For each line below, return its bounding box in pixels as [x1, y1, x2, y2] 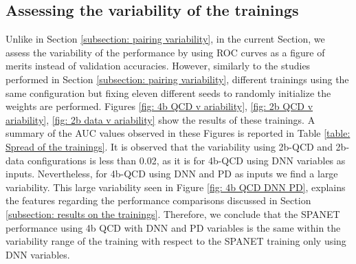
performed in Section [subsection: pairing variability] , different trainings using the [5, 71, 349, 86]
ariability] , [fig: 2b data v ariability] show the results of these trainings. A [5, 112, 315, 126]
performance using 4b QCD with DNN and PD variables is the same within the [5, 220, 341, 234]
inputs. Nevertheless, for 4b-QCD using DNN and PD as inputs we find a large [5, 166, 338, 181]
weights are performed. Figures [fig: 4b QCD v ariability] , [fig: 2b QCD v [5, 99, 313, 113]
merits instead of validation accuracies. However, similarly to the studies [5, 58, 311, 73]
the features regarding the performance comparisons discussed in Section [5, 193, 311, 208]
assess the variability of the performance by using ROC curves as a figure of [5, 45, 325, 59]
